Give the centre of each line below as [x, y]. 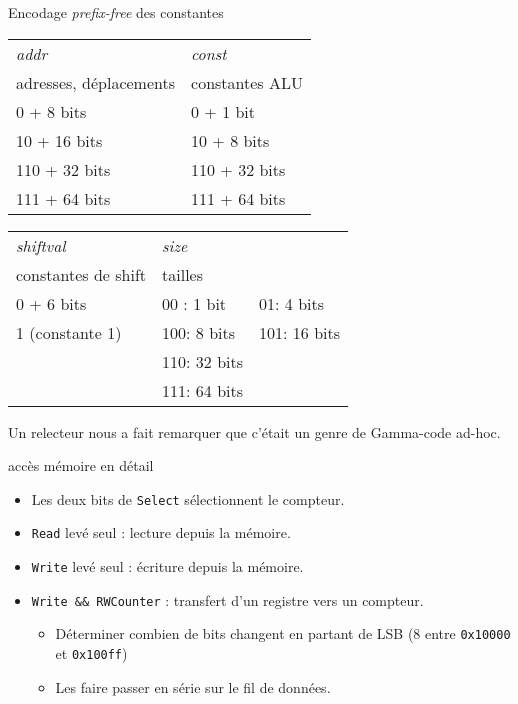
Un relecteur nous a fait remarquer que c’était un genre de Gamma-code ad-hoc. [254, 431]
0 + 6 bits [51, 303]
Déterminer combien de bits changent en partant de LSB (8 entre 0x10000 [283, 633]
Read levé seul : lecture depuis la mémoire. [161, 532]
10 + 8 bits [230, 140]
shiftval [41, 245]
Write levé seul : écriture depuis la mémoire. [167, 566]
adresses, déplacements [96, 82]
